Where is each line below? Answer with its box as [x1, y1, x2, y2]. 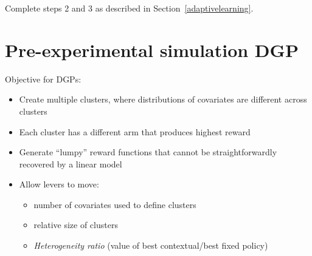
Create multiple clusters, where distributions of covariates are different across [19, 93, 307, 106]
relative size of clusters [33, 218, 118, 231]
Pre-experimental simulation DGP [5, 37, 299, 62]
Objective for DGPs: [5, 72, 81, 85]
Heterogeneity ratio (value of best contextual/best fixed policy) [33, 239, 268, 252]
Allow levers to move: [19, 178, 99, 190]
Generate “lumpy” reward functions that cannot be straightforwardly [19, 146, 277, 158]
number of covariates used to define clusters [33, 198, 196, 211]
